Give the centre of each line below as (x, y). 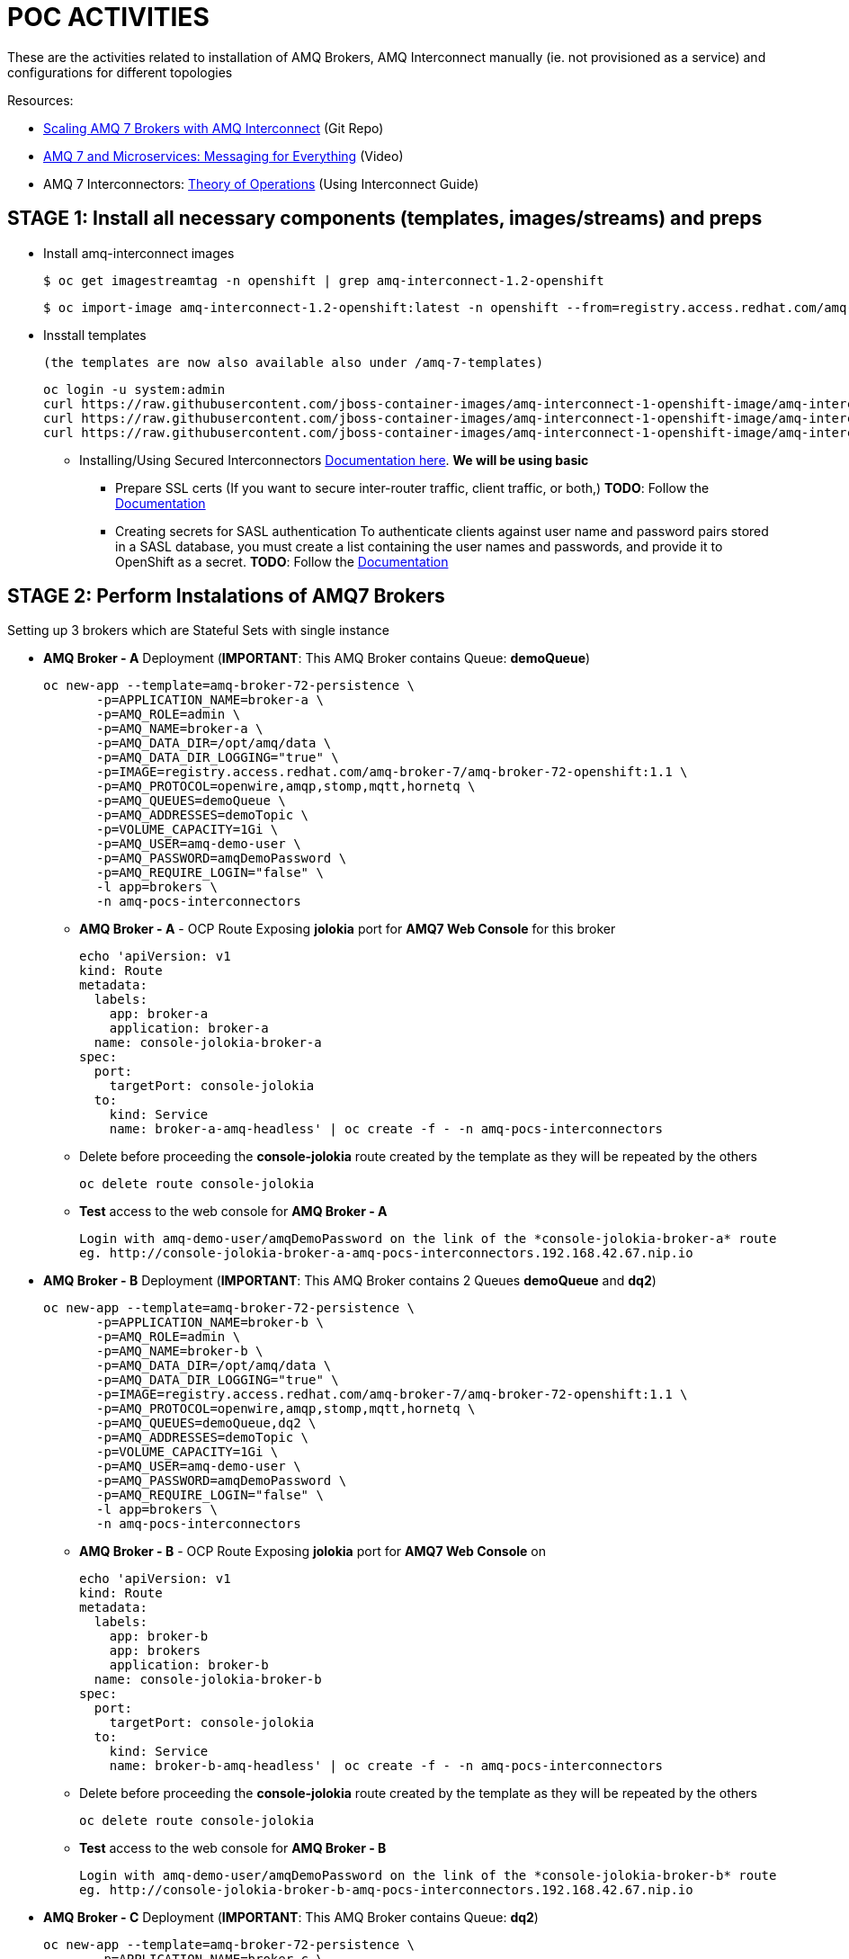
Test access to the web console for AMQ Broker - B (233, 1848)
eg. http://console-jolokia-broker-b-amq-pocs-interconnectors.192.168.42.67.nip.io (386, 1890)
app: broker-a (159, 1014)
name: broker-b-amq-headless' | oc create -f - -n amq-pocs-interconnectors (386, 1766)
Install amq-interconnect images (139, 253)
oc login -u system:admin (134, 389)
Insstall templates (95, 335)
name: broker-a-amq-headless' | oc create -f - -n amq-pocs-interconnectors (386, 1129)
